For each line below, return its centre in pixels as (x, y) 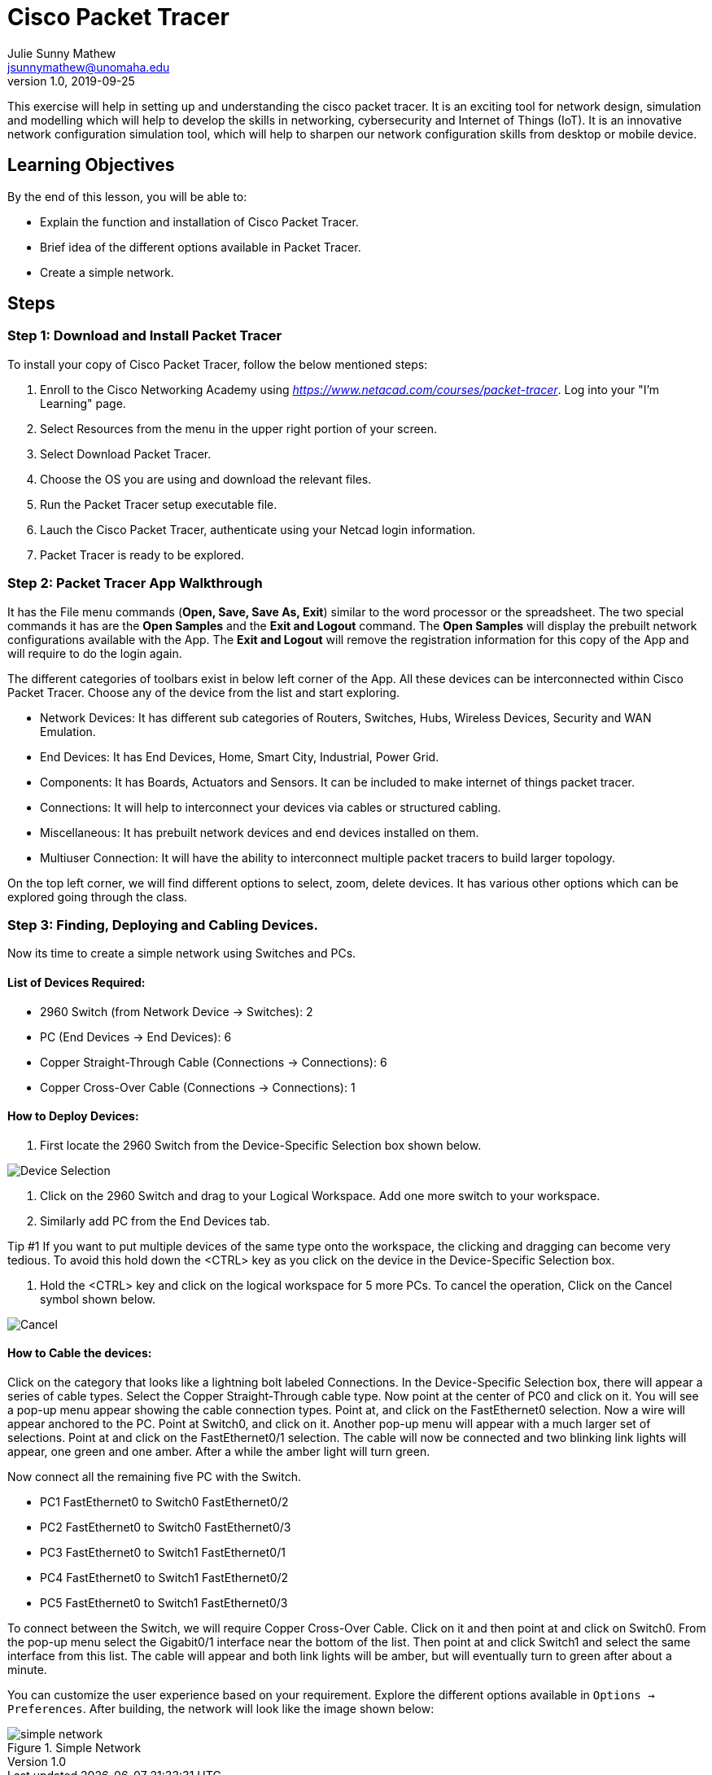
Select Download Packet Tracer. (126, 454)
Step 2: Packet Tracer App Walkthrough (135, 583)
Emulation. (68, 731)
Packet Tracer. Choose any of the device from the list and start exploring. (204, 692)
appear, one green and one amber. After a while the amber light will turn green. (219, 1451)
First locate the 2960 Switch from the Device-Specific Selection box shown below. (261, 1145)
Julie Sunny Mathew (62, 53)
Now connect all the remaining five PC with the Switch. (154, 1476)
